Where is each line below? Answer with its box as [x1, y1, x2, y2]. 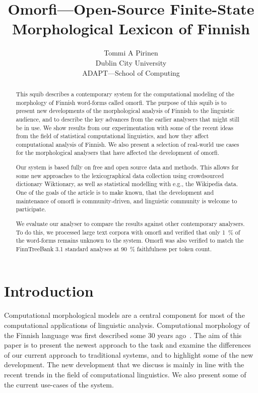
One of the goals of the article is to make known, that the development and [16, 188, 214, 196]
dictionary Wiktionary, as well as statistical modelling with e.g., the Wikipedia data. [16, 180, 238, 188]
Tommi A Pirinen [104, 47, 158, 58]
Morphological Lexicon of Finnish [12, 18, 250, 39]
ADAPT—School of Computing [82, 67, 180, 78]
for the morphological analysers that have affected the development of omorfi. [16, 148, 220, 157]
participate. [16, 205, 46, 213]
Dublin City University [95, 57, 167, 68]
